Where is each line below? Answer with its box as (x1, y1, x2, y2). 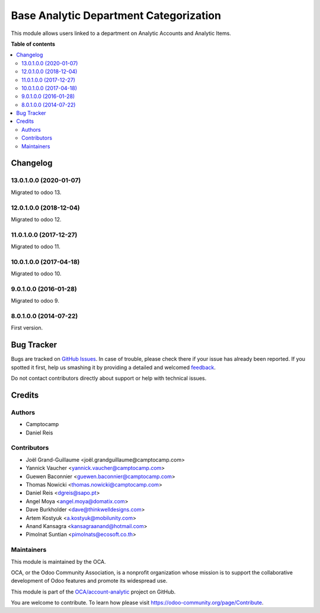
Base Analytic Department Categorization (11, 9, 222, 22)
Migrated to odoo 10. (11, 270, 62, 277)
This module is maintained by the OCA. (11, 558, 106, 565)
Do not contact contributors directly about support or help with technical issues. (11, 374, 207, 382)
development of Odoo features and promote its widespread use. (11, 577, 168, 585)
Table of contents (11, 40, 56, 47)
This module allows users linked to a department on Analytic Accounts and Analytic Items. (11, 30, 231, 37)
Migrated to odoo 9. (11, 297, 59, 304)
